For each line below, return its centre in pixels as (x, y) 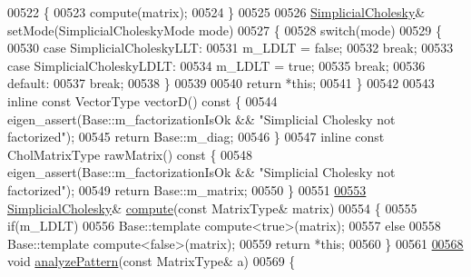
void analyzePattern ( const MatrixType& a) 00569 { (152, 261)
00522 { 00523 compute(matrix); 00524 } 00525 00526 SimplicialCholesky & (216, 12)
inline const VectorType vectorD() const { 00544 (142, 100)
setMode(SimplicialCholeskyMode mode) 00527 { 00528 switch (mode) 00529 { (225, 30)
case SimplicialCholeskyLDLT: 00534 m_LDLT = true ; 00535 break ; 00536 (216, 65)
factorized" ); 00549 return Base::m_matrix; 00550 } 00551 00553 (187, 189)
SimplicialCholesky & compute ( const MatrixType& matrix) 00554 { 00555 (212, 208)
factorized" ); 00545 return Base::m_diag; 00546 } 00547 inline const (196, 137)
